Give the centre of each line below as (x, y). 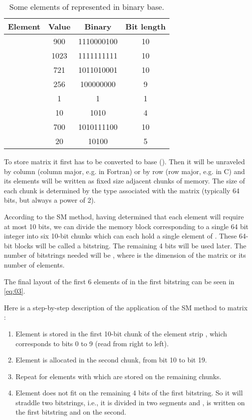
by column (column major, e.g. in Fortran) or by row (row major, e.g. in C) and (125, 171)
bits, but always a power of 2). (50, 200)
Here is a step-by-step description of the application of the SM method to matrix (126, 307)
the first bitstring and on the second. (71, 412)
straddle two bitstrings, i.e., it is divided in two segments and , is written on (130, 402)
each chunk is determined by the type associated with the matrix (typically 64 (122, 190)
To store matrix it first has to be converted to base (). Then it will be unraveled (125, 161)
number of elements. (34, 264)
